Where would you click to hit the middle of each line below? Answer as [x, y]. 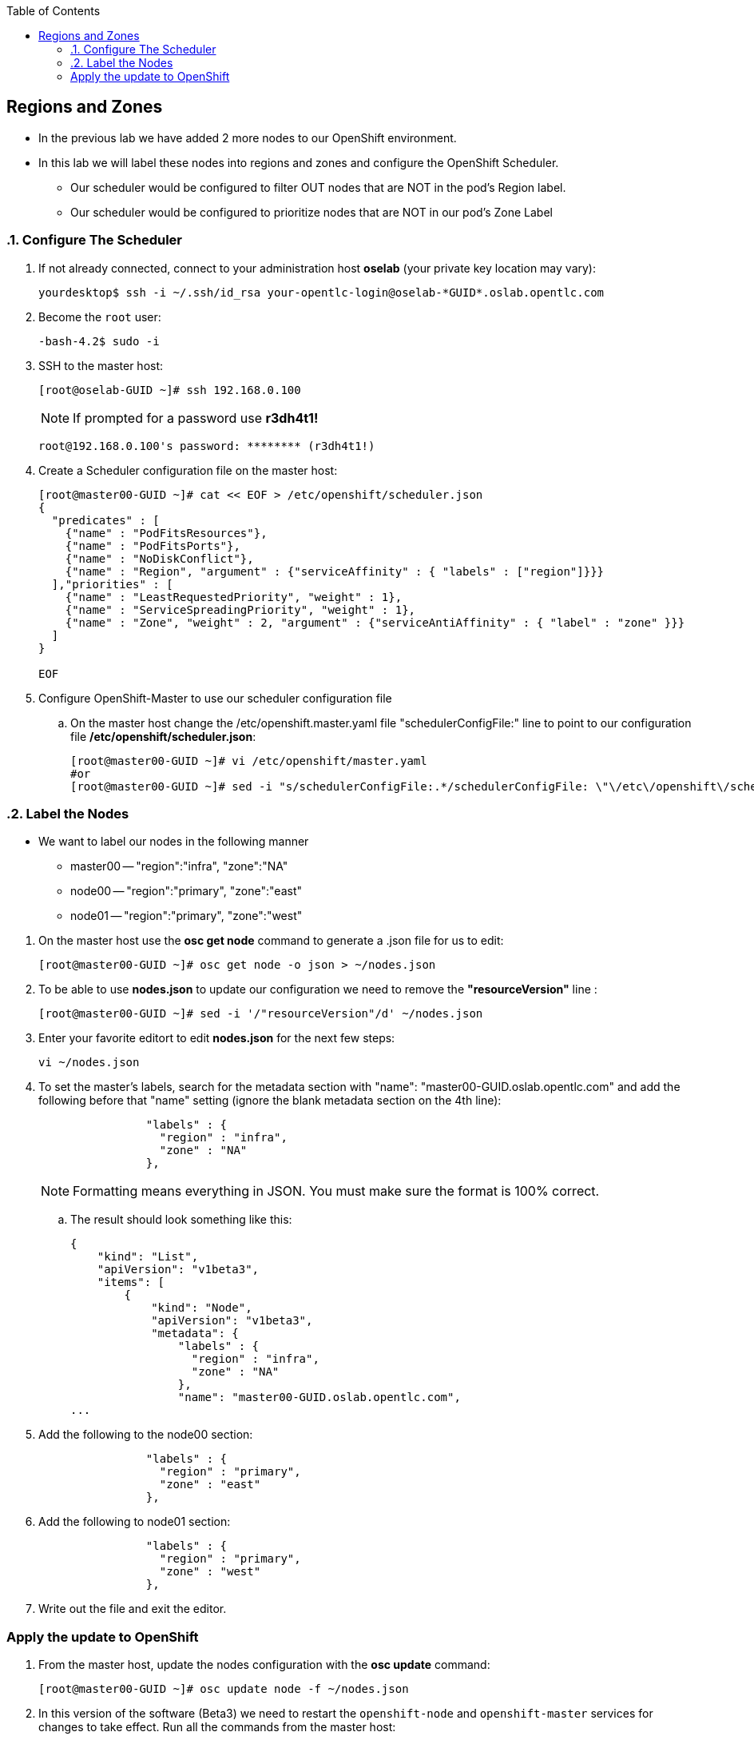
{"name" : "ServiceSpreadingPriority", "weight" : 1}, [240, 609]
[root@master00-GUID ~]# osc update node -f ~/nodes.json [224, 1689]
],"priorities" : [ [112, 584]
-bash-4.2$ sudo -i [99, 341]
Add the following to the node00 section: [146, 1435]
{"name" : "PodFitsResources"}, [166, 533]
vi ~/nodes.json [89, 1063]
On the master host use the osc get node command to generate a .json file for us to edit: [271, 941]
